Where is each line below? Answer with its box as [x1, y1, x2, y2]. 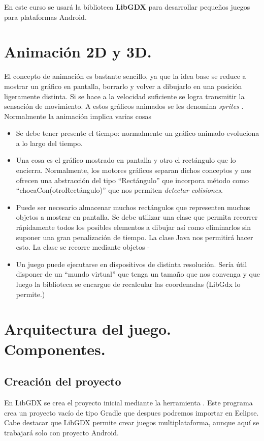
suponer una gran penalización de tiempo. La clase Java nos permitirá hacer [16, 231, 253, 242]
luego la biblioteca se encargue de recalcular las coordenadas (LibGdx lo [16, 279, 241, 289]
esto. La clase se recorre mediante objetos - [16, 242, 150, 252]
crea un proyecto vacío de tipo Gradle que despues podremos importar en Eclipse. [4, 407, 259, 418]
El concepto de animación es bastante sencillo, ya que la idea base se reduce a [4, 71, 246, 81]
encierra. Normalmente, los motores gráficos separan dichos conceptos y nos [16, 165, 251, 175]
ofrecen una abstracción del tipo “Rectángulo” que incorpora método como [16, 174, 249, 185]
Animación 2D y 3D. [4, 41, 152, 62]
